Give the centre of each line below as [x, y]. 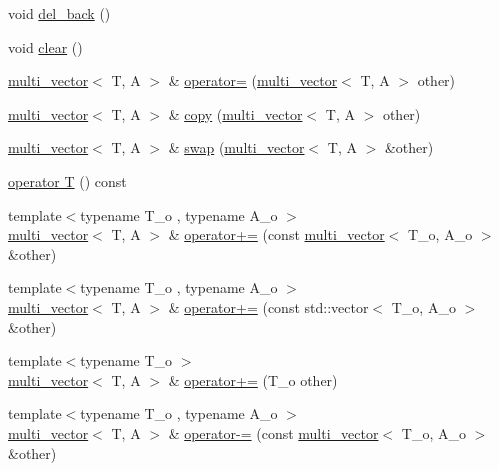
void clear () [45, 46]
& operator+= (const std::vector [268, 306]
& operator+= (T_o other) [253, 379]
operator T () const [67, 180]
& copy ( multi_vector [235, 113]
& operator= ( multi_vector [253, 80]
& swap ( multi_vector [236, 147]
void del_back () [59, 13]
